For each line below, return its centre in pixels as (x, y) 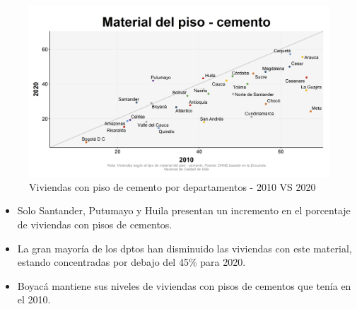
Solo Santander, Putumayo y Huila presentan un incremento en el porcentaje (184, 210)
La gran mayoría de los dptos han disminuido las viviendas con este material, (185, 248)
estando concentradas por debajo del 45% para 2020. (131, 262)
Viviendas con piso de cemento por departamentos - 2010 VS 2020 (172, 186)
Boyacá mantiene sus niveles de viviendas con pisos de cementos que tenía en (184, 285)
